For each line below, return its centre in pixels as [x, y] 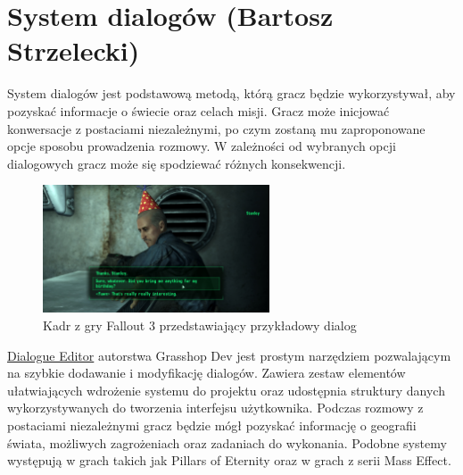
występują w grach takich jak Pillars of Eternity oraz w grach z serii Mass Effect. [229, 460]
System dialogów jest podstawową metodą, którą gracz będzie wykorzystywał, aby [231, 93]
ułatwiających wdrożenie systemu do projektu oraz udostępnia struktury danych [226, 390]
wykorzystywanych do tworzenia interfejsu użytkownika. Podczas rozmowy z [215, 408]
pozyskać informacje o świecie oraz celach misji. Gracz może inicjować [198, 110]
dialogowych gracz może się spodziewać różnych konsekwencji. [177, 163]
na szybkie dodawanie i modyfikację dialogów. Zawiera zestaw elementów [207, 373]
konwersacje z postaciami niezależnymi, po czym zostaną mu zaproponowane [216, 128]
